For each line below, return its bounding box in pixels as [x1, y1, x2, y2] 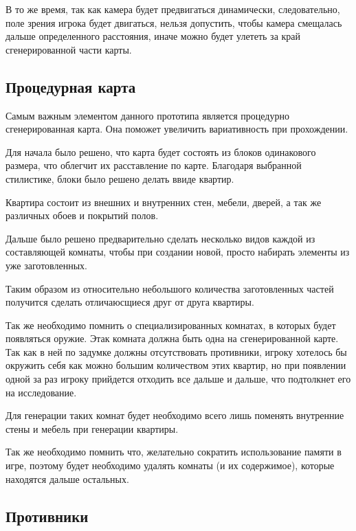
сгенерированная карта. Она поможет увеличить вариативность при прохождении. [5, 122, 348, 136]
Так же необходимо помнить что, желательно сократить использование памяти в [5, 444, 342, 459]
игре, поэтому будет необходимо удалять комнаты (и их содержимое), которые [5, 458, 335, 473]
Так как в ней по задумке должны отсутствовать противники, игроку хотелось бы [5, 344, 347, 359]
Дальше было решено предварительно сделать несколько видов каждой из [5, 231, 315, 245]
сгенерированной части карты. [5, 42, 132, 56]
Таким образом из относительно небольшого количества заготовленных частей [5, 281, 334, 295]
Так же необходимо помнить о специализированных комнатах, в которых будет [5, 317, 336, 332]
